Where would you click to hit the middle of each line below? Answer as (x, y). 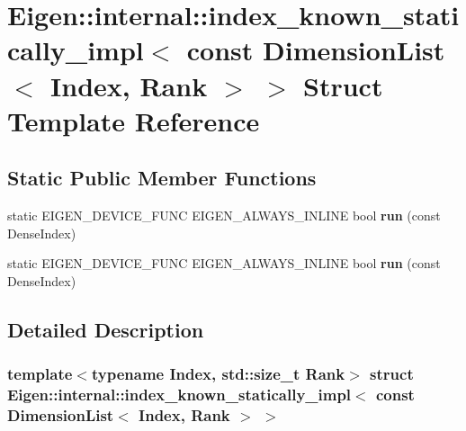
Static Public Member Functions (162, 178)
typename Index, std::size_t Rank (218, 374)
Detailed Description (106, 329)
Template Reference (134, 120)
